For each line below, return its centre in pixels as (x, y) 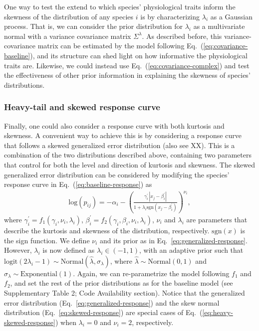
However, (18, 250)
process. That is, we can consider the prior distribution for (94, 26)
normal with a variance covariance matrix (68, 36)
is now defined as (69, 250)
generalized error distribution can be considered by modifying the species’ (117, 174)
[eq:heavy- (218, 312)
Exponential (39, 274)
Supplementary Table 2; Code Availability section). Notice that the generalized (125, 292)
